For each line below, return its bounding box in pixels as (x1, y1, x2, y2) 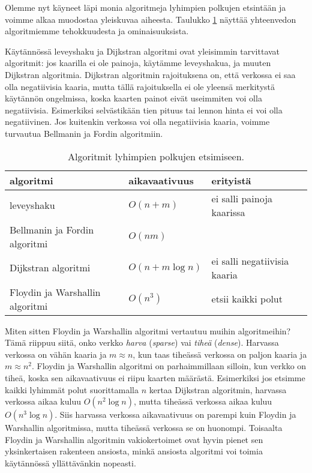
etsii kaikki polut (211, 292, 283, 306)
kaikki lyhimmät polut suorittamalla (5, 383, 139, 396)
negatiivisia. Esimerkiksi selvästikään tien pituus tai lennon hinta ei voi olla (5, 103, 283, 116)
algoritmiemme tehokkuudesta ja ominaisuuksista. (5, 25, 189, 37)
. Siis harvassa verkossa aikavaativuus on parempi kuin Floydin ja (55, 408, 296, 421)
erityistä (211, 173, 251, 187)
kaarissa (211, 205, 245, 219)
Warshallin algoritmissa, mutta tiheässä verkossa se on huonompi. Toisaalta (5, 421, 283, 434)
